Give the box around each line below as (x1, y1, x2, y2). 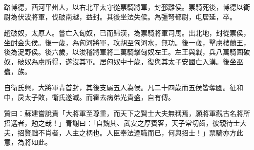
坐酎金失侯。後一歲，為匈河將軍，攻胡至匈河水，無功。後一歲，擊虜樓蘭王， (4, 37, 250, 47)
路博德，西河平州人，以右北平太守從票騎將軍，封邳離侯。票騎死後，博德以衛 (4, 2, 250, 12)
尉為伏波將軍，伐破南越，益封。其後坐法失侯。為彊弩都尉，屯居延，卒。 (4, 11, 236, 21)
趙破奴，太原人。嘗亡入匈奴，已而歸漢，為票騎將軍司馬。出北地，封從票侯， (4, 28, 250, 38)
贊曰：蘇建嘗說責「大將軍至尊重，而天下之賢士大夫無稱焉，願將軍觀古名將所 (4, 108, 250, 118)
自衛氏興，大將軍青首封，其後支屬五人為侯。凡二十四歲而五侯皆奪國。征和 (4, 82, 243, 93)
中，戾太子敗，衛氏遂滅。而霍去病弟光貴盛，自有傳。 (4, 92, 175, 102)
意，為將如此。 (4, 137, 52, 147)
